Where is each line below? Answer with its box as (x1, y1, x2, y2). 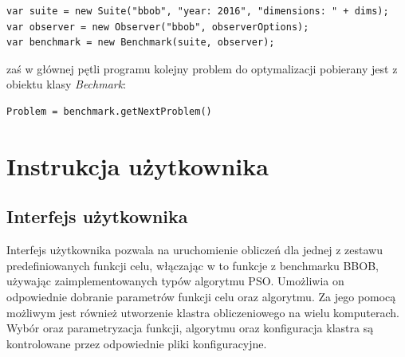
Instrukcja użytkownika (6, 149, 269, 182)
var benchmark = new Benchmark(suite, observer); (6, 37, 275, 49)
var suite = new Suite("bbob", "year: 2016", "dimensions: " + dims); (6, 6, 389, 17)
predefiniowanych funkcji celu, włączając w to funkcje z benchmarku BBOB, (6, 257, 379, 273)
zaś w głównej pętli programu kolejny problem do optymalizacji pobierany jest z (6, 60, 398, 76)
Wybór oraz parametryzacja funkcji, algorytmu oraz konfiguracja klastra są (6, 320, 374, 336)
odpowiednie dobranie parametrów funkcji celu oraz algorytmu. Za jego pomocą (6, 288, 396, 304)
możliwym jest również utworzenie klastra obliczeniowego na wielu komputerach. (6, 304, 399, 320)
